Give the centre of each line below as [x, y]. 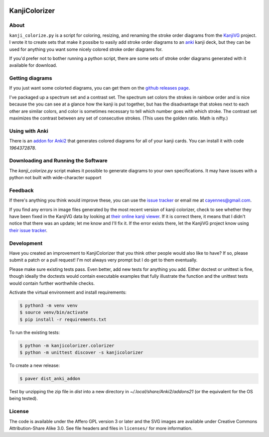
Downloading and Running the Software [59, 161]
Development [26, 243]
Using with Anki [29, 131]
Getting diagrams [31, 78]
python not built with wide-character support [55, 178]
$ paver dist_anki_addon [50, 379]
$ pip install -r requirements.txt [63, 319]
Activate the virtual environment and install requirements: [68, 292]
